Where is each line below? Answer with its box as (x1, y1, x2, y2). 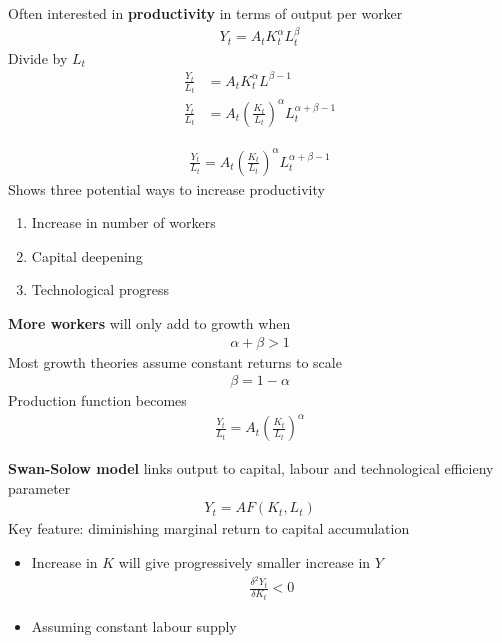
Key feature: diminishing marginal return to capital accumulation (8, 518, 410, 539)
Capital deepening (31, 245, 143, 266)
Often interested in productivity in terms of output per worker (8, 3, 403, 23)
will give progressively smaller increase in (118, 552, 371, 573)
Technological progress (31, 279, 169, 300)
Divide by (8, 47, 68, 68)
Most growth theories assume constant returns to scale (8, 351, 342, 372)
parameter (8, 477, 71, 498)
